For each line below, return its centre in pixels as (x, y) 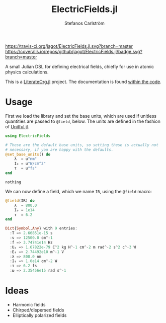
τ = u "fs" (26, 169)
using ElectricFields (28, 136)
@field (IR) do (20, 200)
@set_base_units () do (28, 154)
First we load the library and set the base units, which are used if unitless (81, 116)
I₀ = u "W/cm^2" (30, 164)
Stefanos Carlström (85, 23)
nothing (13, 182)
